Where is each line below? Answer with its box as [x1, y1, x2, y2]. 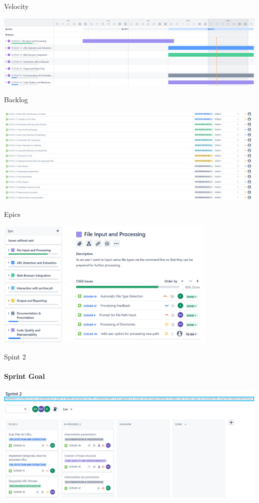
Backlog [4, 94, 28, 105]
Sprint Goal [4, 370, 45, 381]
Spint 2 [4, 351, 26, 361]
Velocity [4, 1, 29, 11]
